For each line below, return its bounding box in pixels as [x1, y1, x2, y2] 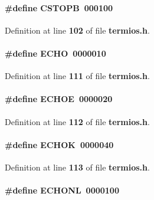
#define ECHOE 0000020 [5, 93, 113, 105]
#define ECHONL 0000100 [5, 184, 119, 196]
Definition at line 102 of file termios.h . [5, 24, 150, 36]
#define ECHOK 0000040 [5, 138, 114, 150]
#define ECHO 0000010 [5, 47, 106, 59]
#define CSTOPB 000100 [5, 1, 113, 14]
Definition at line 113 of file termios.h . [5, 160, 150, 173]
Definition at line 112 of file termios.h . [5, 115, 150, 127]
